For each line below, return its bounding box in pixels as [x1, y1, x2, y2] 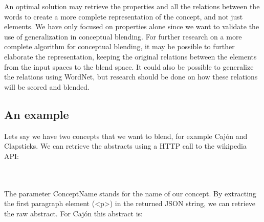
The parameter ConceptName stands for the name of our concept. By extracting [4, 188, 256, 198]
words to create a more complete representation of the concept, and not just [4, 11, 243, 22]
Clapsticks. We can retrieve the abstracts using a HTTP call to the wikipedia [4, 140, 247, 151]
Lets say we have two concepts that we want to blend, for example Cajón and [4, 130, 248, 141]
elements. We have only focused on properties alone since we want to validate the [4, 21, 259, 32]
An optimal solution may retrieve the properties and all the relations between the [4, 1, 260, 11]
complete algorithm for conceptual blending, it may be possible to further [4, 41, 235, 52]
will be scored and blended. [4, 81, 90, 92]
